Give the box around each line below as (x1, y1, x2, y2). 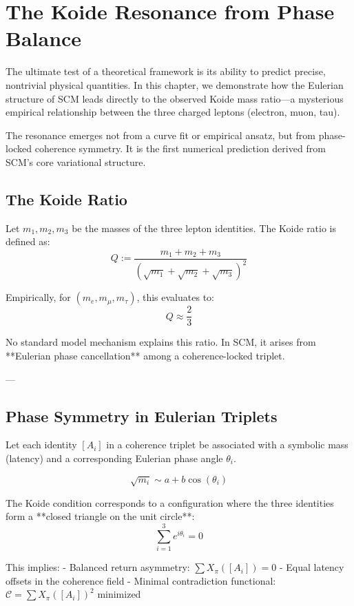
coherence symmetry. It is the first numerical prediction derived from (34, 141, 326, 156)
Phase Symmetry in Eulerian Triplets (6, 405, 278, 426)
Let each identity (6, 437, 77, 452)
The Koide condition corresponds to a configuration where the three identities (6, 495, 334, 510)
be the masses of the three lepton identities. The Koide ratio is (72, 220, 337, 235)
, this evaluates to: (136, 290, 214, 304)
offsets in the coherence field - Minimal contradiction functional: (6, 573, 276, 587)
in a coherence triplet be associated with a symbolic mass (106, 437, 348, 452)
